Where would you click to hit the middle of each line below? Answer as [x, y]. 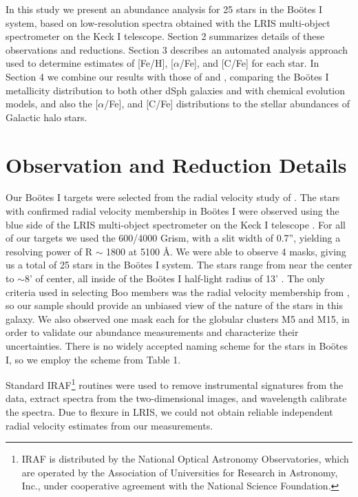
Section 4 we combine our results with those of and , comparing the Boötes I [167, 76]
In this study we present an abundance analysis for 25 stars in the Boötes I [164, 9]
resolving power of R [49, 251]
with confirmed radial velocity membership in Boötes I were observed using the [172, 211]
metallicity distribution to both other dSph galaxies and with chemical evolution [176, 90]
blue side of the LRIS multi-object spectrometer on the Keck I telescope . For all [176, 224]
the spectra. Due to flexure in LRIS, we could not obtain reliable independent [169, 412]
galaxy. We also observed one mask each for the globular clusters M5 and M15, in [178, 318]
